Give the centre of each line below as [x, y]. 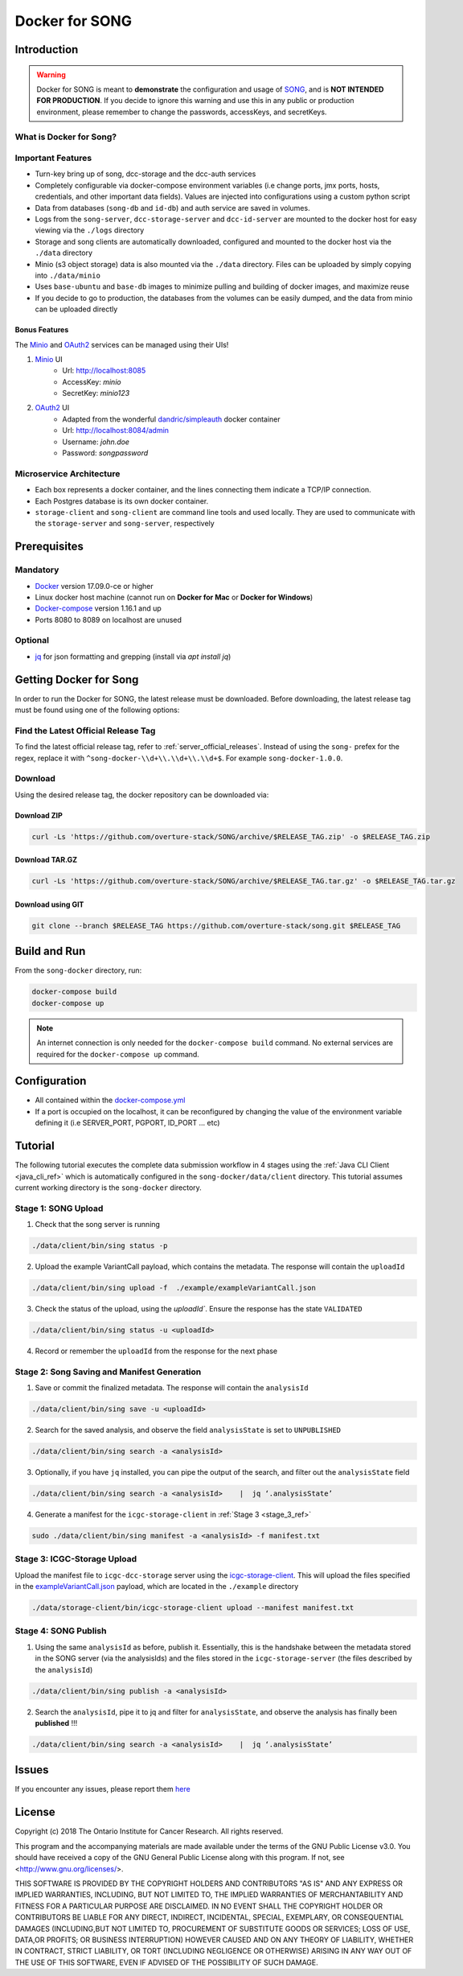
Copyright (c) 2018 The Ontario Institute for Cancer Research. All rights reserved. [149, 1831]
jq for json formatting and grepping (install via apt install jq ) [133, 657]
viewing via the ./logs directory [90, 230]
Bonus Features [42, 330]
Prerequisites [49, 547]
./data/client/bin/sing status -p [100, 1246]
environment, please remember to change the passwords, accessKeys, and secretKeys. [182, 112]
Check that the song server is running [98, 1225]
